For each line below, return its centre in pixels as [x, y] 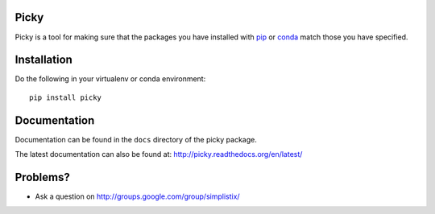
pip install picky [66, 97]
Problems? [42, 177]
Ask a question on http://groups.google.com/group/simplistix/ [138, 196]
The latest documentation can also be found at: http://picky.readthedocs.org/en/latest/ [159, 154]
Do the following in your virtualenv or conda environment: [110, 79]
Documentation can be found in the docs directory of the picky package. [136, 139]
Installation [43, 60]
